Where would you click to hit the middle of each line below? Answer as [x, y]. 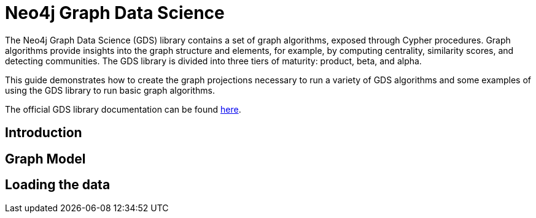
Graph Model [45, 159]
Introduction [44, 133]
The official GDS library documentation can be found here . [123, 109]
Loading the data [58, 185]
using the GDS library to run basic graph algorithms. [110, 90]
